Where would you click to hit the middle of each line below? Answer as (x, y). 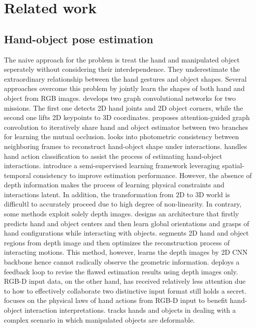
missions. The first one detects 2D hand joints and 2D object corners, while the (124, 107)
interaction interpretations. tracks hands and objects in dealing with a (130, 310)
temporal (17, 175)
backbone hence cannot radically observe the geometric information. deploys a (122, 262)
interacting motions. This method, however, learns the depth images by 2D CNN (126, 252)
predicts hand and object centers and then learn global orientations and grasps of (127, 223)
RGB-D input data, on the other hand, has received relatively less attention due (125, 281)
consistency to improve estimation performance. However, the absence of (143, 175)
